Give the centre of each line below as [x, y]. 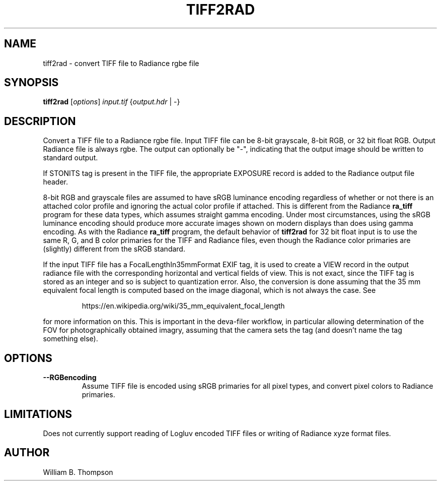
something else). [70, 339]
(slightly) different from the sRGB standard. [114, 249]
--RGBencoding [70, 378]
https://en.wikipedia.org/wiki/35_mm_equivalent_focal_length [183, 306]
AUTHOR [27, 453]
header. [55, 182]
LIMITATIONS [38, 414]
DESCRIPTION [40, 121]
